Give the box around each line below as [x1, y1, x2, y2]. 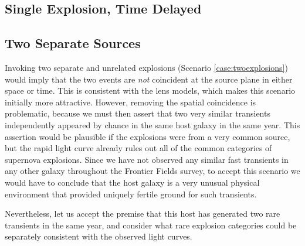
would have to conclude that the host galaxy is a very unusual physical [5, 176, 260, 188]
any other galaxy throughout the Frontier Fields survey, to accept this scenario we [5, 165, 300, 177]
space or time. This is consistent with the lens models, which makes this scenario [5, 84, 296, 97]
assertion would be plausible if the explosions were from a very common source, [5, 130, 290, 142]
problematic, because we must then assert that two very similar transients [5, 107, 270, 119]
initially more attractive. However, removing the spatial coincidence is [5, 95, 256, 108]
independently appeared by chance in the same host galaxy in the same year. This [5, 118, 300, 131]
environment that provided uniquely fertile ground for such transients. [5, 187, 257, 200]
